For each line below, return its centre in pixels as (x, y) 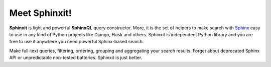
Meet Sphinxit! (41, 13)
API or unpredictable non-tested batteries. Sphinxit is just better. (76, 58)
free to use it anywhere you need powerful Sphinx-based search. (77, 42)
